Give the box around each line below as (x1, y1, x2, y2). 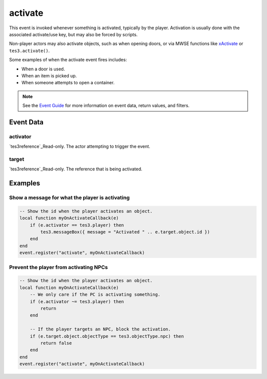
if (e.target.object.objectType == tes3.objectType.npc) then (30, 333, 184, 339)
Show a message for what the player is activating (9, 194, 130, 201)
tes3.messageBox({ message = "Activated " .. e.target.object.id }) (40, 229, 210, 235)
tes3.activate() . (9, 48, 50, 54)
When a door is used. (21, 66, 65, 72)
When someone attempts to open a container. (21, 80, 115, 86)
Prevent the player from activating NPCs (9, 264, 108, 271)
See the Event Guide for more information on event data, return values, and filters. (22, 103, 190, 108)
